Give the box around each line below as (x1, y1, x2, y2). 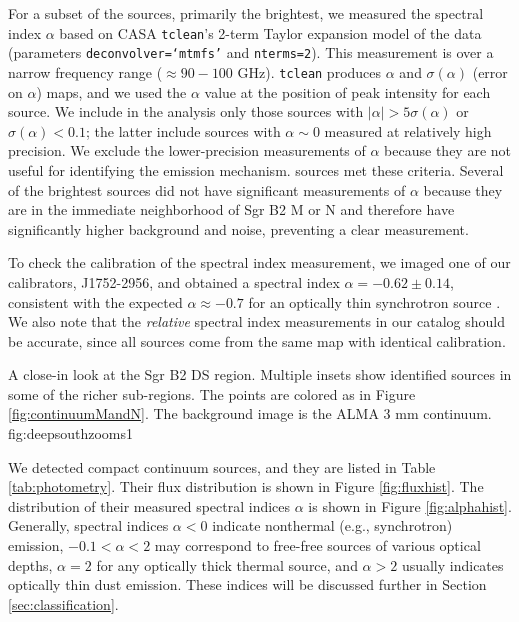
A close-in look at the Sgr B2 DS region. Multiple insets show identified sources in (8, 364, 512, 385)
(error (472, 61, 508, 82)
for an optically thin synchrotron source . (248, 291, 501, 312)
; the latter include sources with (86, 120, 281, 141)
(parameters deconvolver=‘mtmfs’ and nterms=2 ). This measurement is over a (8, 42, 494, 63)
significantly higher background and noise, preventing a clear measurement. (8, 218, 469, 239)
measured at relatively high (324, 120, 492, 141)
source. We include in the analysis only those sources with (8, 101, 364, 122)
